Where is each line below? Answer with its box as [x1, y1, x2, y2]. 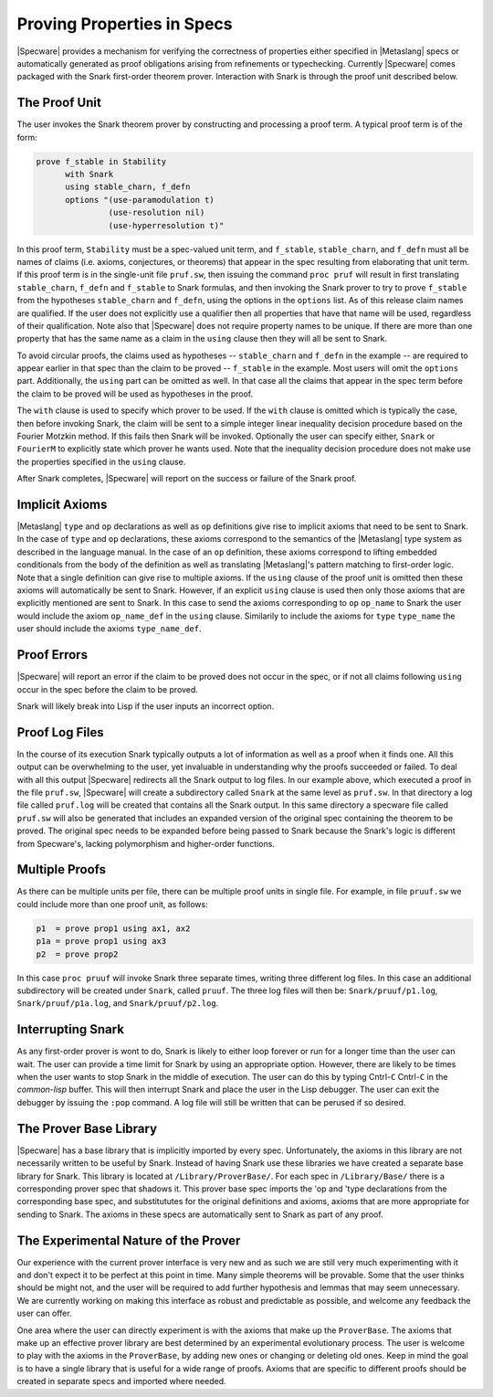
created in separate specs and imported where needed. [16, 1376, 226, 1387]
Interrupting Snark [16, 1021, 125, 1037]
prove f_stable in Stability [36, 156, 167, 166]
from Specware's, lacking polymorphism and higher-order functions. [16, 838, 276, 849]
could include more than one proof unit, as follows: [16, 898, 209, 909]
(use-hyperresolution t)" [108, 220, 225, 230]
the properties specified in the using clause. [16, 456, 186, 467]
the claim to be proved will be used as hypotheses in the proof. [16, 388, 254, 399]
